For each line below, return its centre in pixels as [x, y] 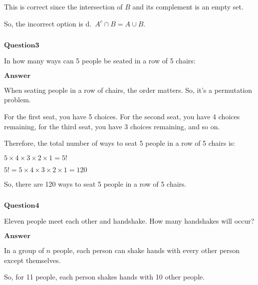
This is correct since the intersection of [63, 6]
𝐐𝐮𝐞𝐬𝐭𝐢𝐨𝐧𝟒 [22, 206]
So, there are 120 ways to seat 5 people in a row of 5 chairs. [95, 183]
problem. [17, 100]
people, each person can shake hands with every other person [146, 250]
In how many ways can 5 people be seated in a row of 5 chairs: [100, 61]
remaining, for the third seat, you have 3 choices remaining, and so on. [112, 126]
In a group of [24, 250]
